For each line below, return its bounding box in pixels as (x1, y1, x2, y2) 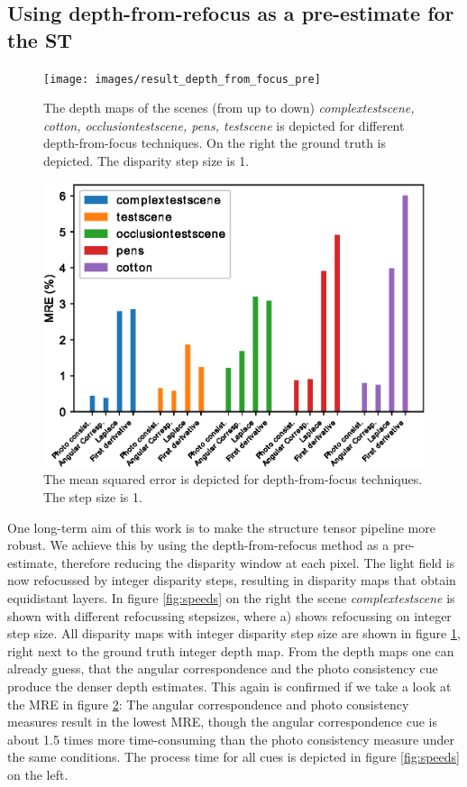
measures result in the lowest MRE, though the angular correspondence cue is (7, 712, 438, 731)
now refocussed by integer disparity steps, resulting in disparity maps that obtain (7, 571, 456, 590)
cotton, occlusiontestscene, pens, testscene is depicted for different (43, 115, 405, 134)
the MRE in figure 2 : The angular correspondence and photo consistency (7, 694, 409, 713)
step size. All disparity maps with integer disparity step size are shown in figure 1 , (7, 624, 461, 643)
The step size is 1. (43, 487, 142, 506)
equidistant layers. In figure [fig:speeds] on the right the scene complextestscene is (7, 588, 455, 607)
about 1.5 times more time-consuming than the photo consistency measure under (7, 729, 454, 748)
